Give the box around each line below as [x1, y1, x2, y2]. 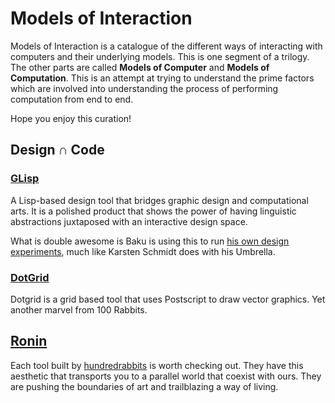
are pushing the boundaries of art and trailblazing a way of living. [10, 380, 279, 392]
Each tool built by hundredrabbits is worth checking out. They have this [10, 359, 304, 371]
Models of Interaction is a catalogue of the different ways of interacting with [10, 40, 323, 52]
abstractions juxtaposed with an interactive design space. [10, 215, 248, 227]
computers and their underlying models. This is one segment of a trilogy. [10, 50, 310, 62]
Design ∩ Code [10, 142, 105, 159]
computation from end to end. [10, 93, 134, 105]
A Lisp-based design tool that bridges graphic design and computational [10, 194, 309, 206]
